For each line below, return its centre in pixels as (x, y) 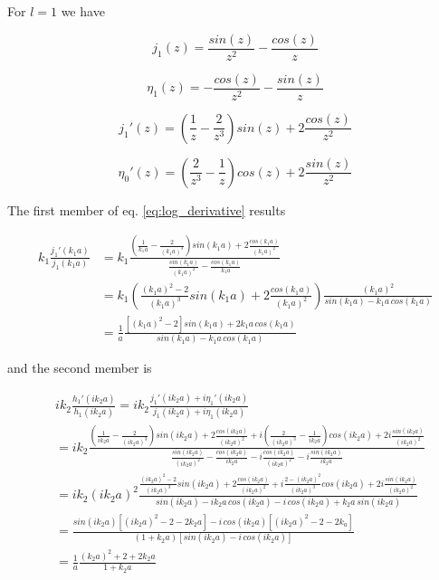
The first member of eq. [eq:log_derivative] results (147, 209)
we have (83, 11)
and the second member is (80, 368)
